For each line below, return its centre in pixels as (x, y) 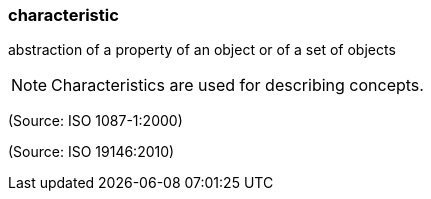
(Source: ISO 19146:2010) (91, 152)
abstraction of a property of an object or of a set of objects (202, 50)
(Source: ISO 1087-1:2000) (95, 121)
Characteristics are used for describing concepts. (237, 85)
